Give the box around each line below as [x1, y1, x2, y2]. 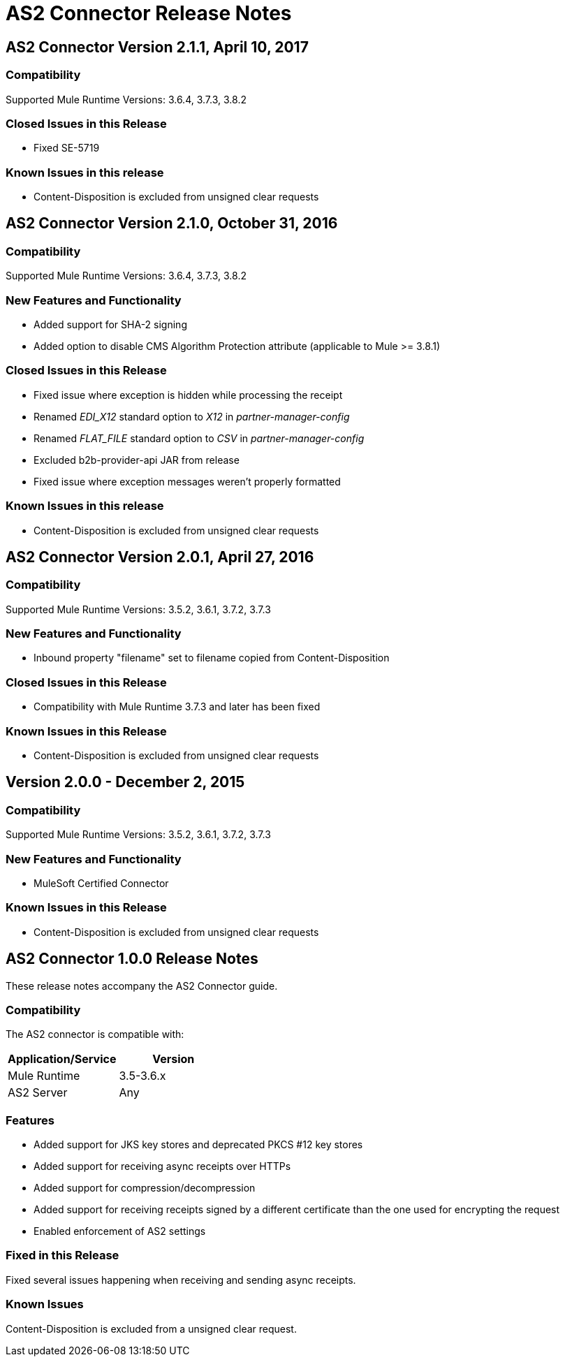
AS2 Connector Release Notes [6, 1, 292, 25]
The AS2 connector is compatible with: [6, 1028, 184, 1041]
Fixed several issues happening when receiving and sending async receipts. [6, 1273, 356, 1286]
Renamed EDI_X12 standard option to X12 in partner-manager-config [34, 410, 350, 423]
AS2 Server [8, 1085, 68, 1100]
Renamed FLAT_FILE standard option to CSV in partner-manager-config [34, 432, 365, 444]
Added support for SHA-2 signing [34, 318, 187, 331]
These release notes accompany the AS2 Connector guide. [6, 979, 278, 992]
